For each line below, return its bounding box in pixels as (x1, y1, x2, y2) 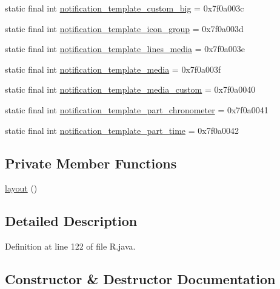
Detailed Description (5, 211, 138, 230)
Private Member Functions (5, 153, 177, 172)
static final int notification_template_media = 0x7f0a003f (5, 62, 221, 75)
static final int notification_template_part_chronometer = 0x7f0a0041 (5, 103, 268, 116)
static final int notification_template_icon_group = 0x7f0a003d (5, 22, 244, 35)
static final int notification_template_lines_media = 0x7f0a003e (5, 42, 245, 55)
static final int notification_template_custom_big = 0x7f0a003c (5, 2, 244, 14)
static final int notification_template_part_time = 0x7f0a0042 (5, 124, 239, 136)
